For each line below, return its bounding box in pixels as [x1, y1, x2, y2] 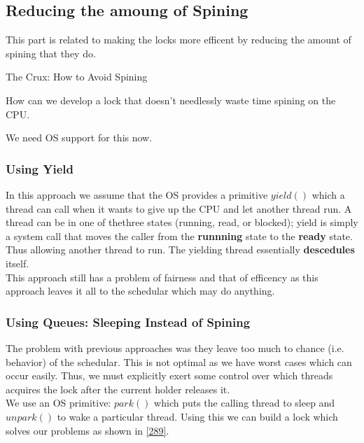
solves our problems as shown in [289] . [6, 423, 169, 437]
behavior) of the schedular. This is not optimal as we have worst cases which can [6, 354, 352, 369]
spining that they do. [6, 45, 96, 60]
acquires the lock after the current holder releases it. [6, 381, 230, 396]
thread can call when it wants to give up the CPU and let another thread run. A [6, 201, 352, 216]
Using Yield [6, 160, 73, 177]
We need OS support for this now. [6, 130, 153, 145]
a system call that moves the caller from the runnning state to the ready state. [6, 228, 353, 243]
